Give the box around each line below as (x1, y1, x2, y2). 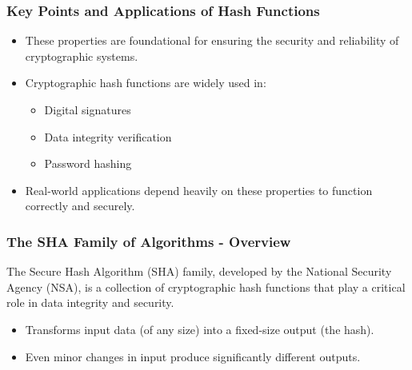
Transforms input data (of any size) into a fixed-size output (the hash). (25, 320, 374, 337)
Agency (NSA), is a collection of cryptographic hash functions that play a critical (6, 278, 406, 295)
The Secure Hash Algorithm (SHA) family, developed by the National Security (6, 263, 392, 280)
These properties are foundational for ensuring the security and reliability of (25, 32, 399, 49)
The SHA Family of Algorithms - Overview (6, 231, 291, 251)
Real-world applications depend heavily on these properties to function (25, 181, 373, 198)
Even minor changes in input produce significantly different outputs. (25, 348, 361, 364)
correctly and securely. (25, 197, 135, 214)
